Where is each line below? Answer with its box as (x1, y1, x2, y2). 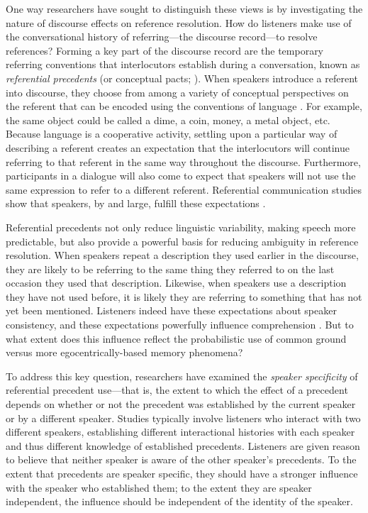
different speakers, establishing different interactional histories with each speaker (6, 424, 355, 439)
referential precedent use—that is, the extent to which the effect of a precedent (6, 382, 348, 397)
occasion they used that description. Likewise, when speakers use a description (6, 275, 347, 290)
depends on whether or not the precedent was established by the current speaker (6, 397, 356, 412)
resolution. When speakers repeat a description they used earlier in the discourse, (6, 248, 359, 263)
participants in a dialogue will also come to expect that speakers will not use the (6, 168, 356, 183)
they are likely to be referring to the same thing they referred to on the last (6, 261, 335, 276)
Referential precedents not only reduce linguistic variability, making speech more (6, 219, 356, 234)
